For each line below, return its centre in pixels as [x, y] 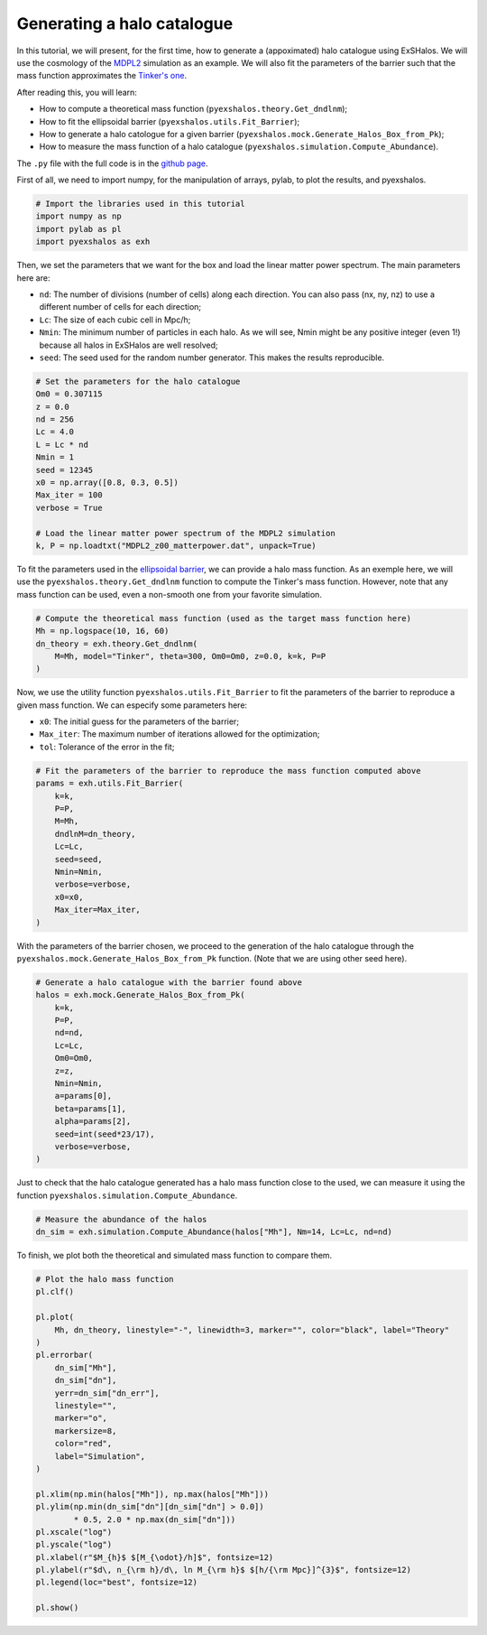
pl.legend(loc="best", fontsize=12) [117, 1583]
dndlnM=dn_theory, [95, 834]
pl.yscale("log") [74, 1545]
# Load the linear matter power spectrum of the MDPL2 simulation [185, 533]
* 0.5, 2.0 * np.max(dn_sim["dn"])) [155, 1519]
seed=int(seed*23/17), [105, 1134]
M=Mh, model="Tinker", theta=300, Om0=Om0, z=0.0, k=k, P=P [190, 656]
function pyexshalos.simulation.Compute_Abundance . [127, 1195]
